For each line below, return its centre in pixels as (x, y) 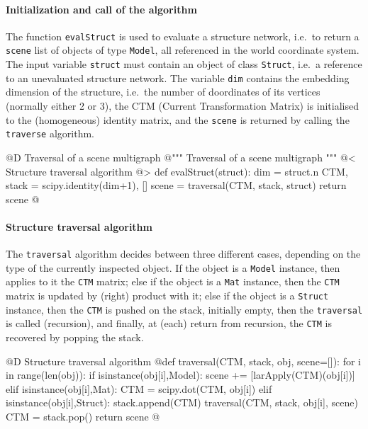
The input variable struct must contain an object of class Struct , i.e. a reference (184, 64)
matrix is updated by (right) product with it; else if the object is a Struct (167, 296)
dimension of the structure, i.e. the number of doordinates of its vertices (163, 92)
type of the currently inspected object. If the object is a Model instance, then (173, 267)
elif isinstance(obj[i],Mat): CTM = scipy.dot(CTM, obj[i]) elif (139, 388)
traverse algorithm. (50, 133)
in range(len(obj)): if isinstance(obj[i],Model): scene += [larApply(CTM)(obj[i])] (180, 375)
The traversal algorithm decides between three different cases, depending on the (183, 254)
